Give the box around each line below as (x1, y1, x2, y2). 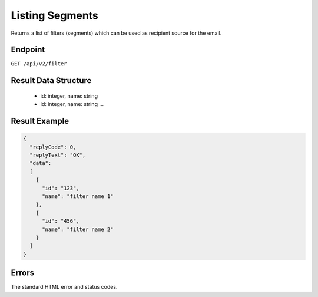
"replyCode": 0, (29, 143, 77, 150)
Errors (11, 268, 35, 278)
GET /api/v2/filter (11, 61, 67, 67)
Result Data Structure (11, 75, 92, 85)
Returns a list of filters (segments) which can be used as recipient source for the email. (11, 29, 222, 37)
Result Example (11, 116, 69, 126)
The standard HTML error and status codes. (11, 283, 118, 291)
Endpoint (11, 45, 45, 55)
